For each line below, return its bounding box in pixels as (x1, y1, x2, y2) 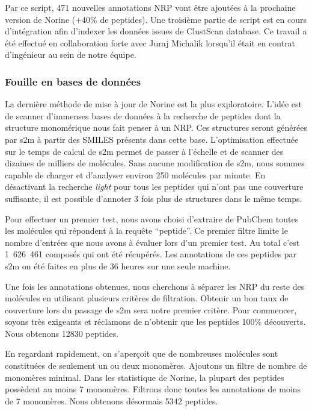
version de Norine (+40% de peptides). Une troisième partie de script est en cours (5, 13, 307, 25)
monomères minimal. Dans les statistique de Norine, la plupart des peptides (5, 371, 284, 383)
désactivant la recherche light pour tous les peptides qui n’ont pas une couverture (5, 180, 304, 193)
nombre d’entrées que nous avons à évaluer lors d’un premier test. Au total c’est (5, 236, 300, 248)
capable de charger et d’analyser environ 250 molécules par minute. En (5, 168, 266, 181)
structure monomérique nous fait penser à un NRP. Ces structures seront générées (5, 121, 307, 134)
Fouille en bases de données (5, 74, 141, 89)
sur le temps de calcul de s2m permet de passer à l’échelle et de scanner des (5, 145, 284, 157)
